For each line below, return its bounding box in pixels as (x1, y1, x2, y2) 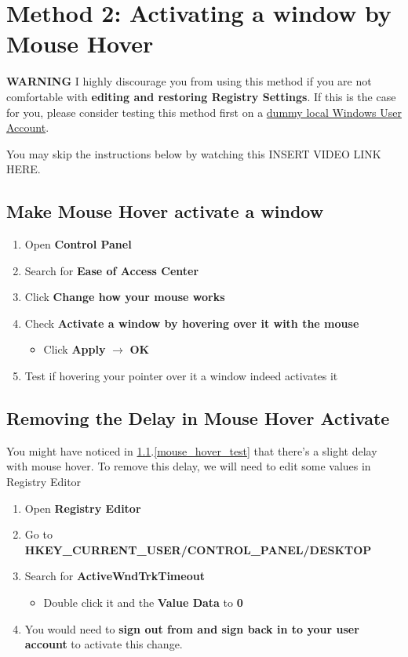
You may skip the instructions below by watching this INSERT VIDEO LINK (6, 145, 381, 162)
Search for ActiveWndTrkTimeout (24, 568, 205, 584)
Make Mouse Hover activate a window (6, 199, 324, 223)
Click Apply (43, 341, 106, 358)
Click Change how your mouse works (24, 289, 225, 305)
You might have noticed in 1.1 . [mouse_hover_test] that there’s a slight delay (6, 442, 377, 459)
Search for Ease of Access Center (24, 262, 199, 278)
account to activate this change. (24, 636, 183, 652)
